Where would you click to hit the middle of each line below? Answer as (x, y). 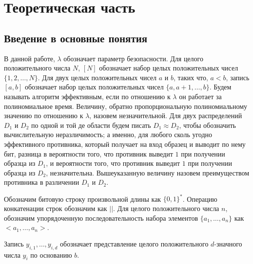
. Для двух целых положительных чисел (97, 77)
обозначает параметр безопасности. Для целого (133, 58)
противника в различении (42, 182)
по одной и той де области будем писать (91, 125)
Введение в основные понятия (76, 38)
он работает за (200, 96)
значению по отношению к (44, 115)
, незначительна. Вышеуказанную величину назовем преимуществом (148, 172)
